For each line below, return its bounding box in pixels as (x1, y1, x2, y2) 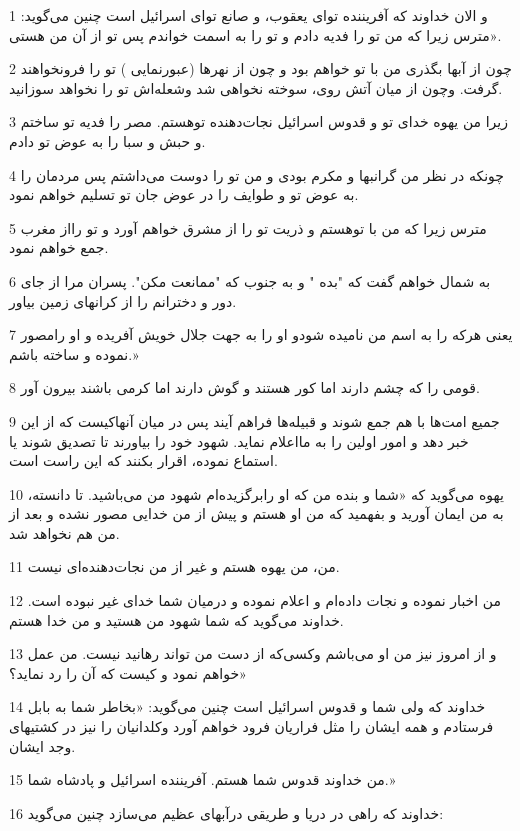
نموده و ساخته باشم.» (9, 343, 139, 364)
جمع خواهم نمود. (9, 237, 109, 258)
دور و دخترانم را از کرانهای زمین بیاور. (9, 290, 237, 311)
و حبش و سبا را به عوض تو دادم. (9, 130, 206, 151)
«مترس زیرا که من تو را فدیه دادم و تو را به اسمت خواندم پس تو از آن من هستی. (9, 24, 502, 45)
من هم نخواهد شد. (9, 522, 120, 543)
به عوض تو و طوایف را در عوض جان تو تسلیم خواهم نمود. (9, 184, 359, 205)
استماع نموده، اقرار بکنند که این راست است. (9, 450, 278, 471)
